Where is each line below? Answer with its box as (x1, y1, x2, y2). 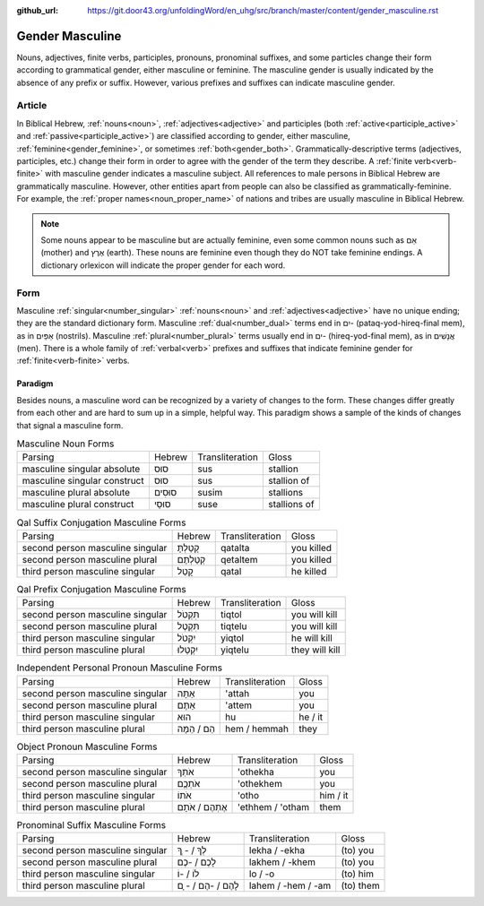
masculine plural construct (22, 498, 134, 511)
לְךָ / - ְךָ (177, 844, 207, 857)
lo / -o (248, 867, 275, 880)
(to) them (341, 879, 380, 892)
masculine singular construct (22, 475, 144, 488)
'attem (225, 699, 253, 712)
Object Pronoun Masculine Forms (16, 740, 158, 753)
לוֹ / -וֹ (177, 867, 200, 880)
